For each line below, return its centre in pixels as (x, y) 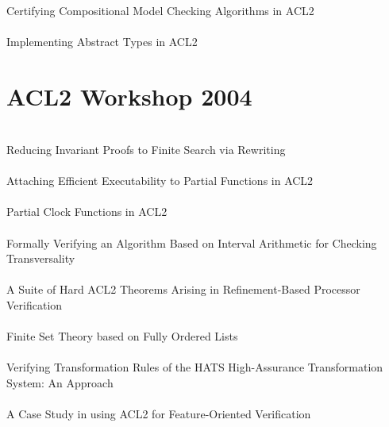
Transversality (41, 258)
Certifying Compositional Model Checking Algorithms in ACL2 (160, 10)
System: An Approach (60, 383)
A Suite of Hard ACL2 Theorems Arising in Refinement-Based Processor (183, 289)
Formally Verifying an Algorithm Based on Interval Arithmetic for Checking (192, 242)
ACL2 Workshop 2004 (129, 96)
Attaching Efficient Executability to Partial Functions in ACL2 (160, 181)
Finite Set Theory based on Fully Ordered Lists (122, 336)
